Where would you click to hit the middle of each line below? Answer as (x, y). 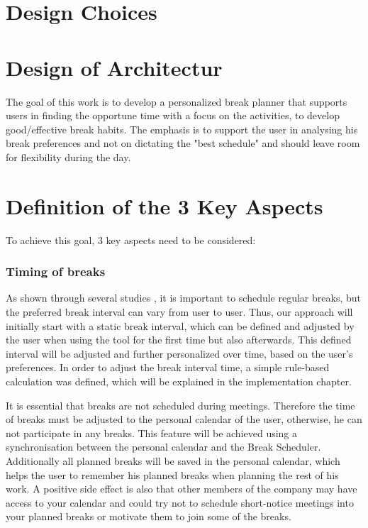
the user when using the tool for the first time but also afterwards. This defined (179, 340)
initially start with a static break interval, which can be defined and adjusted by (180, 325)
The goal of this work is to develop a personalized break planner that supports (177, 101)
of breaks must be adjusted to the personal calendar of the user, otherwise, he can (184, 419)
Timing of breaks (56, 271)
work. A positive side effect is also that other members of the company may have (182, 489)
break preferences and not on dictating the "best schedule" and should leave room (183, 143)
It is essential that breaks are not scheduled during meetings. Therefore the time (180, 405)
